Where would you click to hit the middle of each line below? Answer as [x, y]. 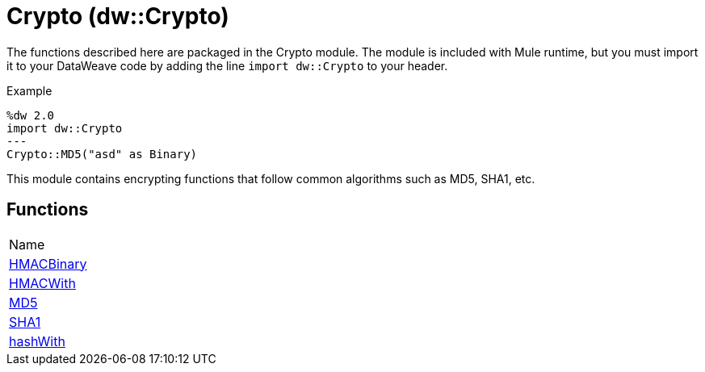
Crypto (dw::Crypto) [118, 16]
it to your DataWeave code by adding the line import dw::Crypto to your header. [227, 65]
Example [29, 90]
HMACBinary [48, 263]
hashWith [37, 341]
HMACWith [42, 283]
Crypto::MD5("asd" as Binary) [102, 154]
